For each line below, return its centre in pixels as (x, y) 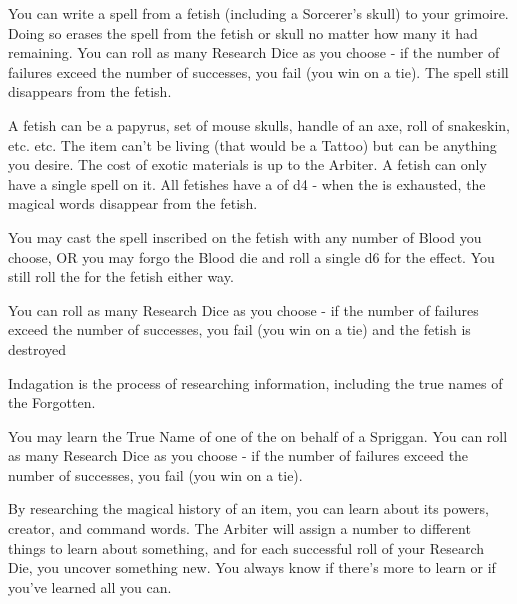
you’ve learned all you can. (90, 586)
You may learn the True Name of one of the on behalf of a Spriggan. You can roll (258, 435)
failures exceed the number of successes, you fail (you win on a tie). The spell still (258, 71)
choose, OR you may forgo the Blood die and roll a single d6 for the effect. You (251, 256)
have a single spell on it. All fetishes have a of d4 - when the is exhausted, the (247, 183)
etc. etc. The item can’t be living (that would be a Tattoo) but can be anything (252, 144)
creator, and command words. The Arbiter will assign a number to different (239, 528)
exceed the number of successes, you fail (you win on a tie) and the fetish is (239, 329)
